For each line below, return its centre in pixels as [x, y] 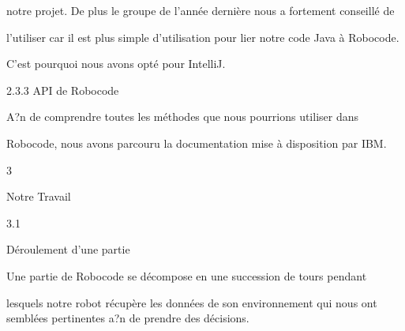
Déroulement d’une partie [68, 249]
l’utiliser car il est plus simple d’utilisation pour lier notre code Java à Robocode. [203, 37]
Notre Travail [39, 196]
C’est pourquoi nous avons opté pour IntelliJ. [116, 64]
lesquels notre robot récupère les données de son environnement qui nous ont [192, 302]
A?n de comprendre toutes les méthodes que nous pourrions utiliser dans [183, 117]
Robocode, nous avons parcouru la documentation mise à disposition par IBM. [197, 143]
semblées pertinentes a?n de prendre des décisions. [128, 318]
